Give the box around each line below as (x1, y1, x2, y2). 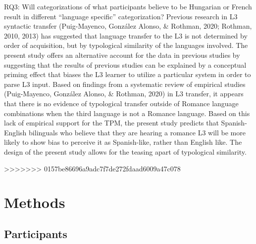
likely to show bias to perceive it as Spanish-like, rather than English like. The (4, 137, 242, 147)
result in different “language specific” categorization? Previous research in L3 (4, 11, 238, 21)
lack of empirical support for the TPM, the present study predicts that (4, 118, 219, 128)
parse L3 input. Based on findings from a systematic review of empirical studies (4, 79, 246, 89)
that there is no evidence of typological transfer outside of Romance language (4, 98, 239, 108)
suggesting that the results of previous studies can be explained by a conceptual (4, 59, 247, 70)
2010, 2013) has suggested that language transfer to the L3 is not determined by (4, 30, 248, 41)
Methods (4, 192, 65, 212)
